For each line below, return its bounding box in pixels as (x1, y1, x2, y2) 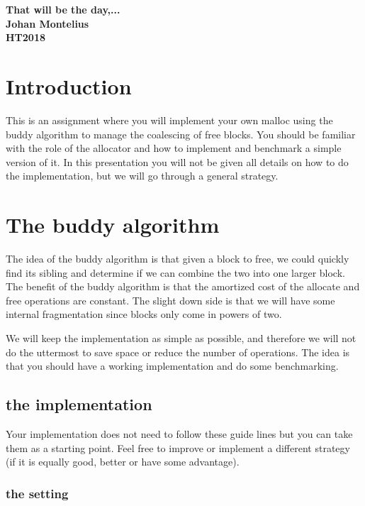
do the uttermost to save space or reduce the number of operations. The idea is (6, 344, 350, 359)
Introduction (6, 71, 132, 100)
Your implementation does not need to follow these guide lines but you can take (6, 426, 353, 441)
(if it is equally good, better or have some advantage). (6, 454, 240, 469)
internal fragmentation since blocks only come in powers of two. (6, 307, 282, 321)
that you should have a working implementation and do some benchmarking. (6, 358, 339, 373)
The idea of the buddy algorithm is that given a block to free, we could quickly (6, 251, 349, 265)
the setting (6, 484, 69, 502)
